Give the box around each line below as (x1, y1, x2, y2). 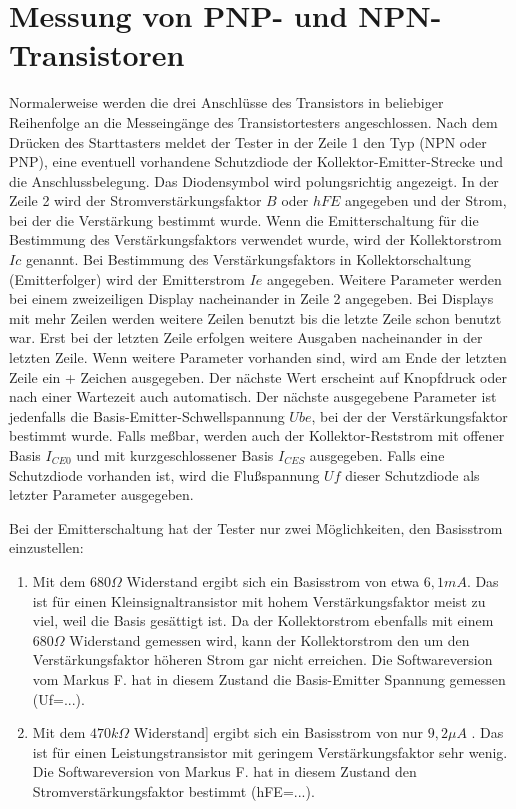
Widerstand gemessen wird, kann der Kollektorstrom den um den (69, 629, 470, 650)
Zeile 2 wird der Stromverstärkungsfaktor (9, 190, 262, 211)
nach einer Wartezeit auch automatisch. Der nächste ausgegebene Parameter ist (9, 386, 497, 407)
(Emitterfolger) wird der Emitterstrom (9, 268, 245, 289)
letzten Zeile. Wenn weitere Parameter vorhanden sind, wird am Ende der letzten (9, 347, 507, 368)
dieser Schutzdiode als (345, 464, 480, 485)
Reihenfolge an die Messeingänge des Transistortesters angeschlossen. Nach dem (9, 111, 498, 132)
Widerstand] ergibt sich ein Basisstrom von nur (133, 722, 424, 743)
